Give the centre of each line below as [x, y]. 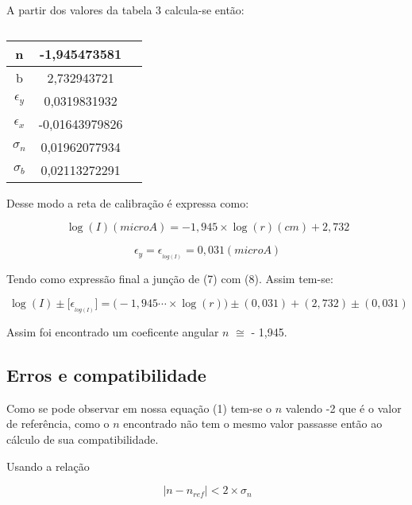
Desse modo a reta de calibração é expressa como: [128, 202]
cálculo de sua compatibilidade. [83, 439]
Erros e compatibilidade [106, 374]
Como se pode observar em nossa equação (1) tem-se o [139, 408]
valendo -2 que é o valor [343, 408]
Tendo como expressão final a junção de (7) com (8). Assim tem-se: [170, 279]
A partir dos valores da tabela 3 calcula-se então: [125, 10]
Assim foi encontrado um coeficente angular [113, 332]
